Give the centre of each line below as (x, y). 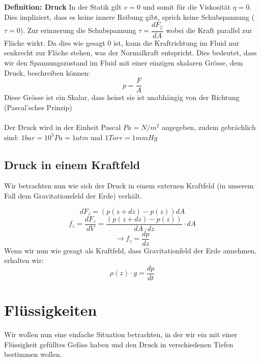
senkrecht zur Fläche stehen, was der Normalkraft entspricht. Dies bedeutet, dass (130, 53)
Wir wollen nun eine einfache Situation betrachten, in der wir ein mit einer (121, 334)
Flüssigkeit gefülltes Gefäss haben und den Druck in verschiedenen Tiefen (119, 344)
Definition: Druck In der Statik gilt (63, 7)
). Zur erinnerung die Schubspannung (78, 30)
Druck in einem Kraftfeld (72, 164)
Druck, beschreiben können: (47, 72)
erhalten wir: (24, 260)
